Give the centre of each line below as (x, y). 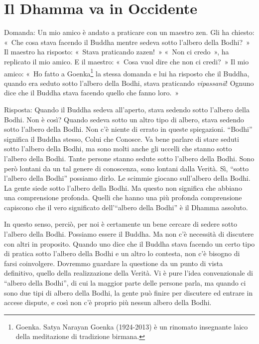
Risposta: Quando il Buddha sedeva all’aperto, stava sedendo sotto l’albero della (127, 109)
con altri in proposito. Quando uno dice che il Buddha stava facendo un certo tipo (129, 243)
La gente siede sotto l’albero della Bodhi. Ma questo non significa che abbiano (123, 187)
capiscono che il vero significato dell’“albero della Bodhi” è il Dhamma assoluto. (126, 207)
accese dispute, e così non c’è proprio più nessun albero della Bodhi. (108, 302)
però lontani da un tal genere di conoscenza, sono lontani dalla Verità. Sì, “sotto (127, 168)
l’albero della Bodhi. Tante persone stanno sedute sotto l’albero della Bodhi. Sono (129, 158)
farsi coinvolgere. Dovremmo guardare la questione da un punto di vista (114, 263)
